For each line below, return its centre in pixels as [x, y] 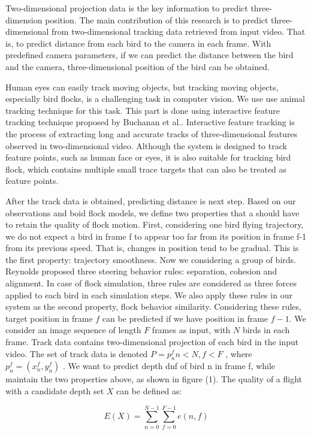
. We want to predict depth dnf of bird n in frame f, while [169, 366]
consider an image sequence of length [73, 330]
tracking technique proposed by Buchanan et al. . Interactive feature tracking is [150, 122]
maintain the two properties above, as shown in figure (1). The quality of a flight [154, 379]
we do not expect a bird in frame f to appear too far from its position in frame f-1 [156, 236]
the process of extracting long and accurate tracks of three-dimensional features [152, 133]
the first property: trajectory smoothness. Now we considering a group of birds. [151, 259]
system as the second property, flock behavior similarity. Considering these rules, [153, 306]
